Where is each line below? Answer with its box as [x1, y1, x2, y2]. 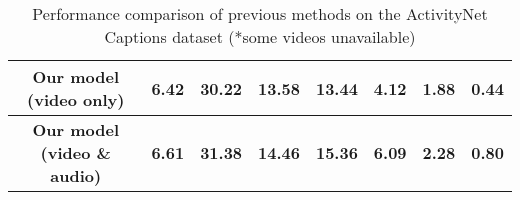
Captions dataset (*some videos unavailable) [104, 25, 416, 48]
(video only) [27, 88, 125, 111]
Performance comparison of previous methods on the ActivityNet [32, 2, 488, 25]
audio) [50, 164, 102, 187]
